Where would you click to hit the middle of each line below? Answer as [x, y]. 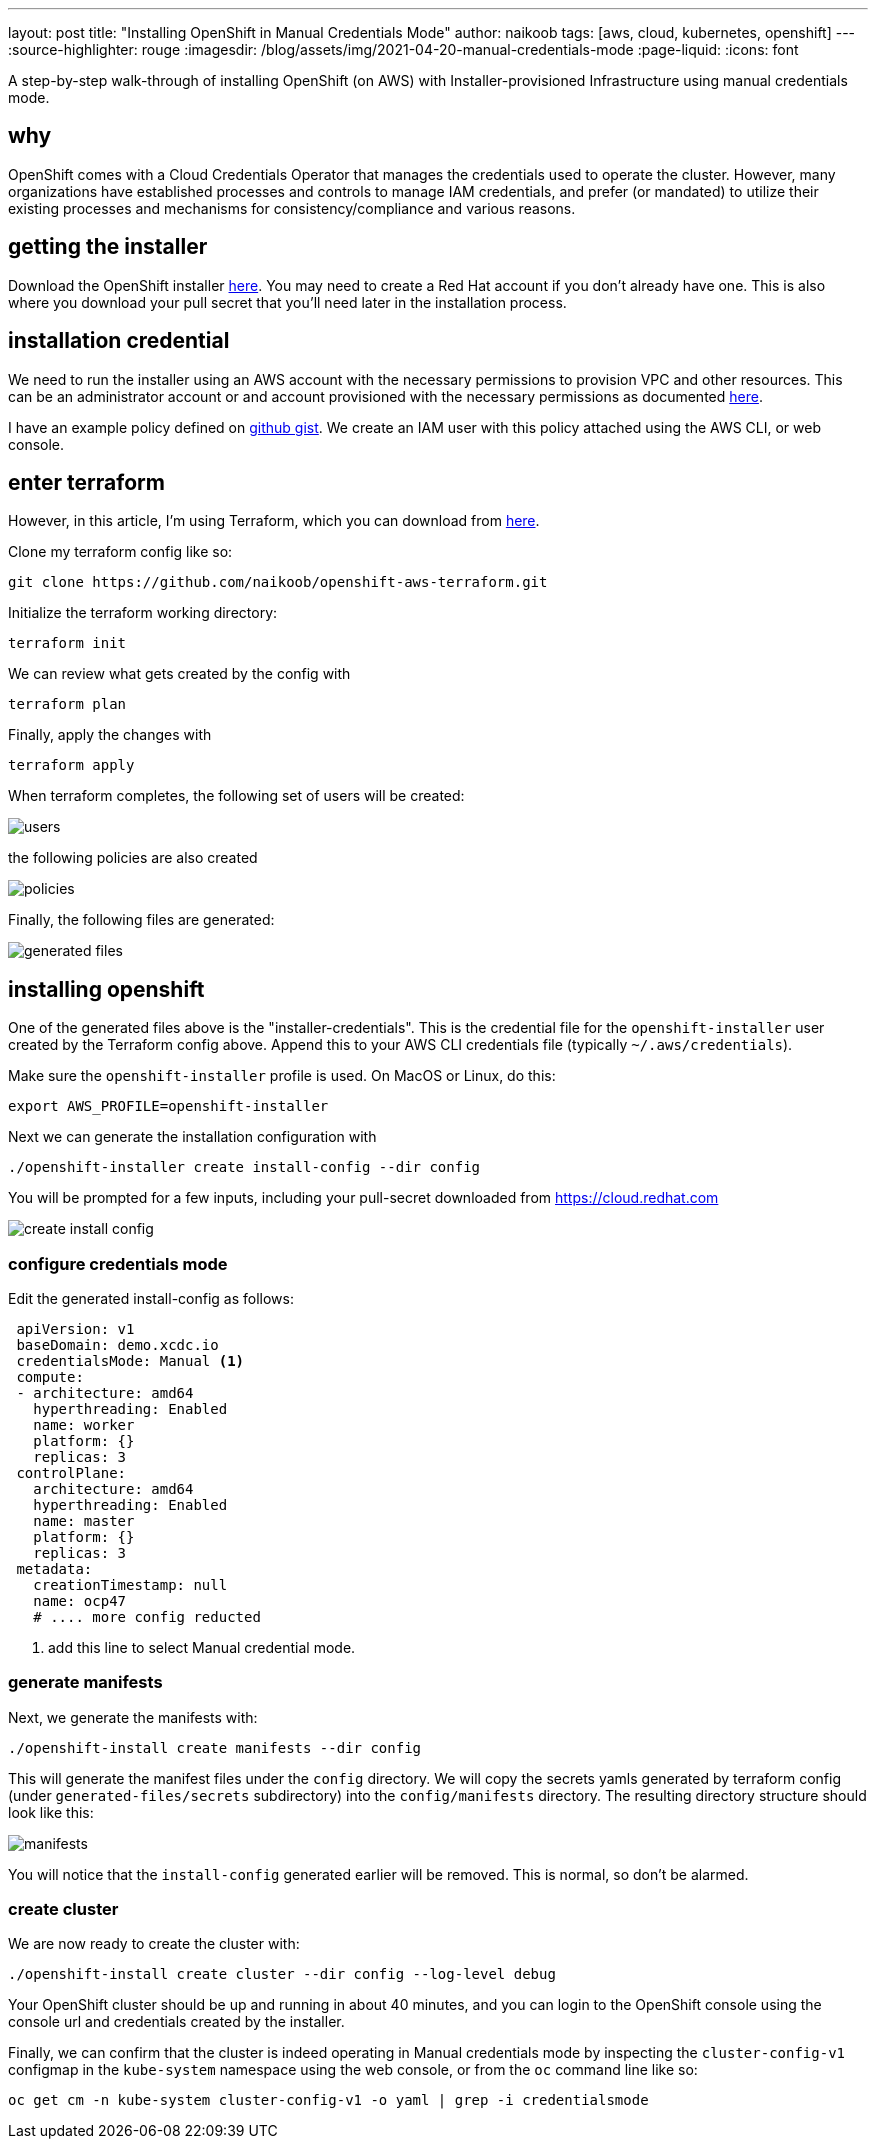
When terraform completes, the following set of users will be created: [236, 796]
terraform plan [67, 704]
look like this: [51, 1812]
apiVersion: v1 [75, 1328]
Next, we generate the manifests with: [133, 1717]
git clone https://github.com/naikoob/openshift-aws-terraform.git [278, 582]
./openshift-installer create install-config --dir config [244, 1167]
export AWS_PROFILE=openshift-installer [168, 1106]
